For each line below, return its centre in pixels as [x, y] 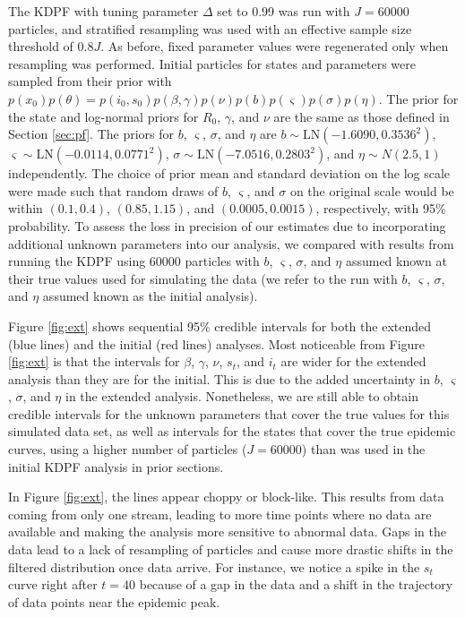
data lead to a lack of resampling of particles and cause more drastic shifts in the [231, 549]
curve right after [53, 584]
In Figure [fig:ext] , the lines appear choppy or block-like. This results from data [226, 497]
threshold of [41, 46]
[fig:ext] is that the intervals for [94, 361]
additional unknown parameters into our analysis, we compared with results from [231, 243]
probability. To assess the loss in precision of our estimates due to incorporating [227, 225]
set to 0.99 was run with [284, 11]
